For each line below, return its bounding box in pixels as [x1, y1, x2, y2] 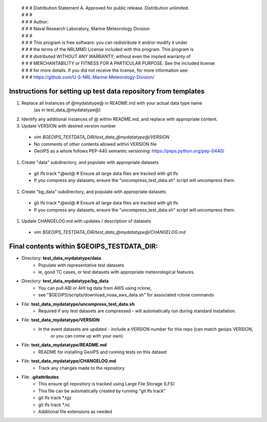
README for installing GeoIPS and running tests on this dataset [38, 349, 167, 355]
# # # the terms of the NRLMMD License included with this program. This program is [21, 46, 194, 52]
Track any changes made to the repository [38, 365, 125, 371]
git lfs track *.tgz [38, 395, 72, 401]
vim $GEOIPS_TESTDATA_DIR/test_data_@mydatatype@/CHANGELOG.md [34, 229, 185, 235]
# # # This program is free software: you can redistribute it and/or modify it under [21, 40, 188, 45]
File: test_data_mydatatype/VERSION [21, 317, 100, 323]
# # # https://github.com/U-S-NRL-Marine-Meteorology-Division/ [21, 74, 155, 80]
